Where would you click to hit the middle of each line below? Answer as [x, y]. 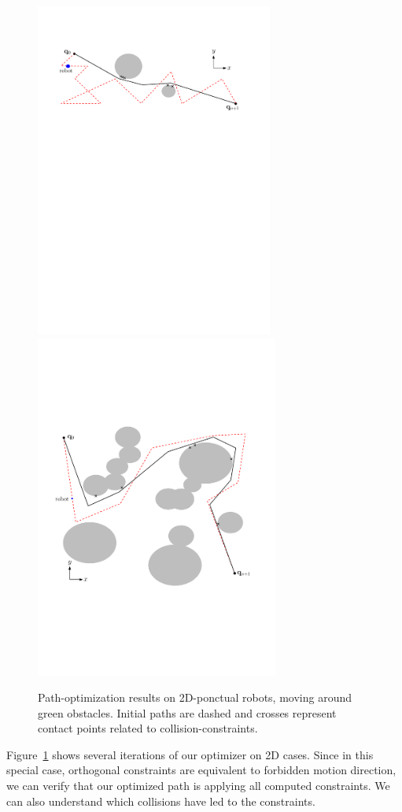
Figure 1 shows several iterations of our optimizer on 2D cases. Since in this [190, 754]
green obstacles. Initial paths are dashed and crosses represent [187, 712]
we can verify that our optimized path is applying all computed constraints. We [198, 786]
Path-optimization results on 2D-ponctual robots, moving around [195, 697]
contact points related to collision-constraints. [148, 728]
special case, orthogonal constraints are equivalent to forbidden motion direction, [201, 770]
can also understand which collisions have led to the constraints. [161, 801]
